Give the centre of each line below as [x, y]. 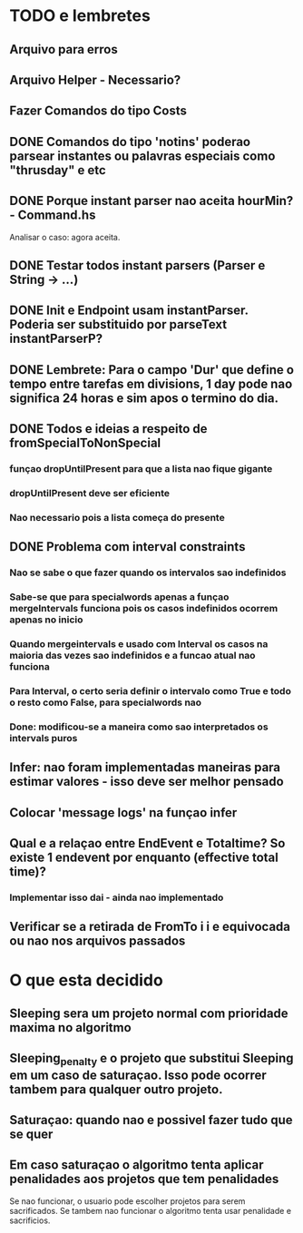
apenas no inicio [46, 620]
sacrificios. [30, 1220]
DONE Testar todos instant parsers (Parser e [137, 265]
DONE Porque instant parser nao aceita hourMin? [151, 201]
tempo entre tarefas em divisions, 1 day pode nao [151, 383]
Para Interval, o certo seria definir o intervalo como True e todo [151, 690]
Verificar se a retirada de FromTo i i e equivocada [150, 927]
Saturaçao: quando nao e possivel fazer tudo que [151, 1120]
